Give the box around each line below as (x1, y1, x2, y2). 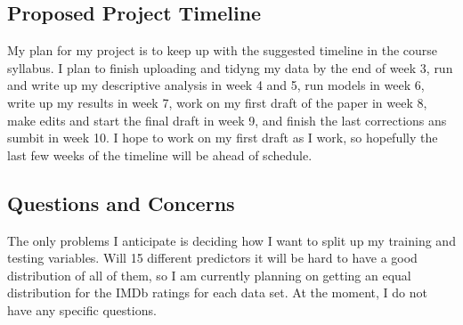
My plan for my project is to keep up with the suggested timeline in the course (7, 41, 438, 60)
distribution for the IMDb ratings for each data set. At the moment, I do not (7, 283, 427, 302)
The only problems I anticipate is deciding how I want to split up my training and (7, 231, 456, 249)
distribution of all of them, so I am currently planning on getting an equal (7, 265, 411, 284)
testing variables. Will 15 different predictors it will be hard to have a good (7, 248, 418, 267)
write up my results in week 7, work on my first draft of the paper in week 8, (7, 93, 427, 111)
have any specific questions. (7, 300, 157, 319)
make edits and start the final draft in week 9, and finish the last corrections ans (7, 110, 447, 129)
